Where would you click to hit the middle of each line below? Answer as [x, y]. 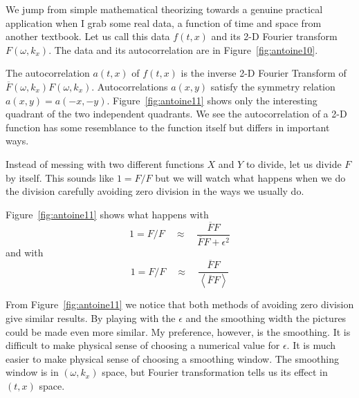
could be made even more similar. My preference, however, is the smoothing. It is [178, 331]
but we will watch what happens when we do [250, 177]
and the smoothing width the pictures [266, 318]
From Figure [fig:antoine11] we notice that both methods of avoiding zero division [180, 304]
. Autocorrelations [130, 86]
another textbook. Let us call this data [88, 36]
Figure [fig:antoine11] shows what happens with [107, 214]
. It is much [311, 345]
